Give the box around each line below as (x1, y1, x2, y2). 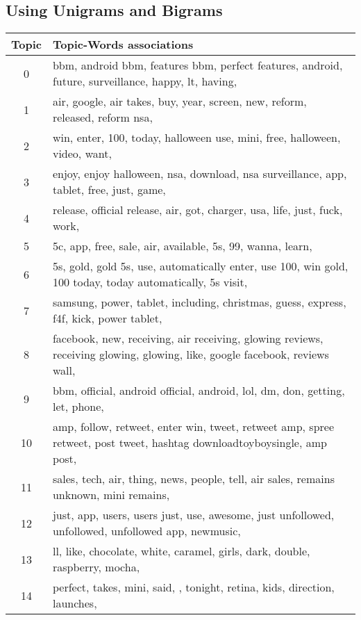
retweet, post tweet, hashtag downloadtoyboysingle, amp (52, 434, 327, 451)
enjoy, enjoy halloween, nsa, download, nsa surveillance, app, (52, 165, 347, 182)
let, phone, (52, 398, 104, 415)
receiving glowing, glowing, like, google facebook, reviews (52, 346, 329, 363)
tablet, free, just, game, (52, 181, 166, 198)
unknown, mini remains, (52, 487, 170, 503)
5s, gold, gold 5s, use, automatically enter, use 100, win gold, (52, 258, 349, 275)
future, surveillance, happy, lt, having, (52, 73, 237, 90)
